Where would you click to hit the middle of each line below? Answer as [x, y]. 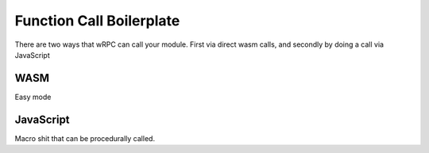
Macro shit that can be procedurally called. [85, 138]
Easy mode [33, 97]
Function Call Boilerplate [97, 21]
